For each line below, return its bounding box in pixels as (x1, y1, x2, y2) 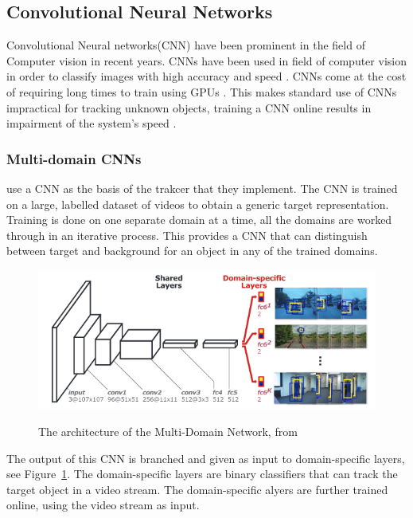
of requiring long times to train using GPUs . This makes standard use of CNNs (6, 83, 397, 100)
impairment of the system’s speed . (6, 115, 177, 131)
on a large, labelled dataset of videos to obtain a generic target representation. (6, 195, 389, 212)
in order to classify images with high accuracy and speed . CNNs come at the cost (6, 68, 407, 84)
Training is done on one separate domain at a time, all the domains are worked (6, 211, 392, 228)
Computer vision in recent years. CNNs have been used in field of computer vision (6, 52, 407, 69)
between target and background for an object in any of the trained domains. (6, 242, 378, 259)
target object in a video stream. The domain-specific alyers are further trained (6, 481, 388, 497)
